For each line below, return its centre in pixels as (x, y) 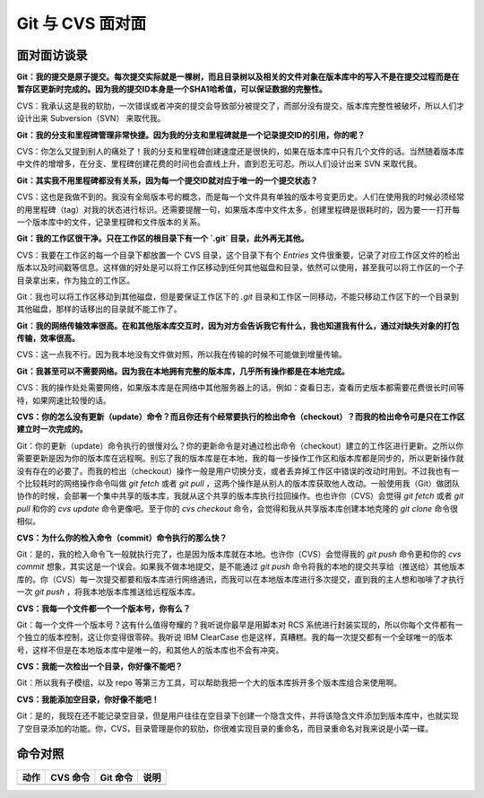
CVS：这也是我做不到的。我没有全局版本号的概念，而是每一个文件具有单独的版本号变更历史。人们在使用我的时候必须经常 (241, 197)
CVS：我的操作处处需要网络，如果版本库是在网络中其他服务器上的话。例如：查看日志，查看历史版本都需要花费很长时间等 (241, 388)
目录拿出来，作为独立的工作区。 (75, 280)
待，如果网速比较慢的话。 (64, 400)
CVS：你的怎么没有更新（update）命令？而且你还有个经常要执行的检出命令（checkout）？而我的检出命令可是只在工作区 (241, 417)
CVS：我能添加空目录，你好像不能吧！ (88, 699)
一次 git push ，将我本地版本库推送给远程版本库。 (108, 592)
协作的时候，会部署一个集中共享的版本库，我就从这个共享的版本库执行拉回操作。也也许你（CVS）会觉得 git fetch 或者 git (240, 496)
